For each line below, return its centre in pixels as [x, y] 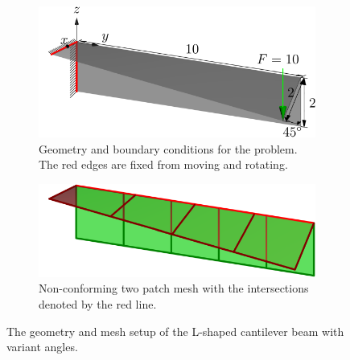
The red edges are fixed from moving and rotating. [163, 164]
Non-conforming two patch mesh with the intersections [174, 288]
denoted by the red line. [98, 303]
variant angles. [42, 347]
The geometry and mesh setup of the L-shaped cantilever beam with [175, 331]
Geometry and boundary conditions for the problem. [168, 148]
